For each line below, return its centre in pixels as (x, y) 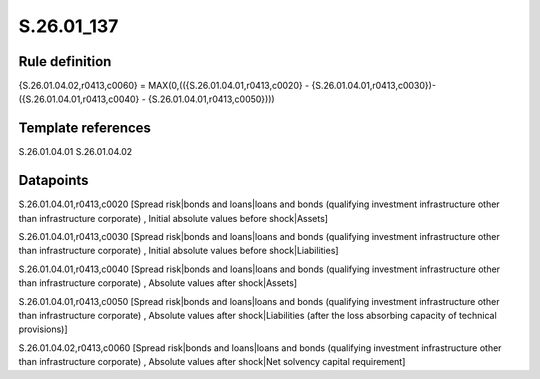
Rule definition (65, 61)
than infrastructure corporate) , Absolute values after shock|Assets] (158, 283)
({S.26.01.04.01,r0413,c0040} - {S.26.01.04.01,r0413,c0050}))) (146, 99)
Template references (85, 128)
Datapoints (53, 180)
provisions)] (43, 329)
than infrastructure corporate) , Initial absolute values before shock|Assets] (173, 218)
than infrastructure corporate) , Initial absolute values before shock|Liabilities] (178, 251)
